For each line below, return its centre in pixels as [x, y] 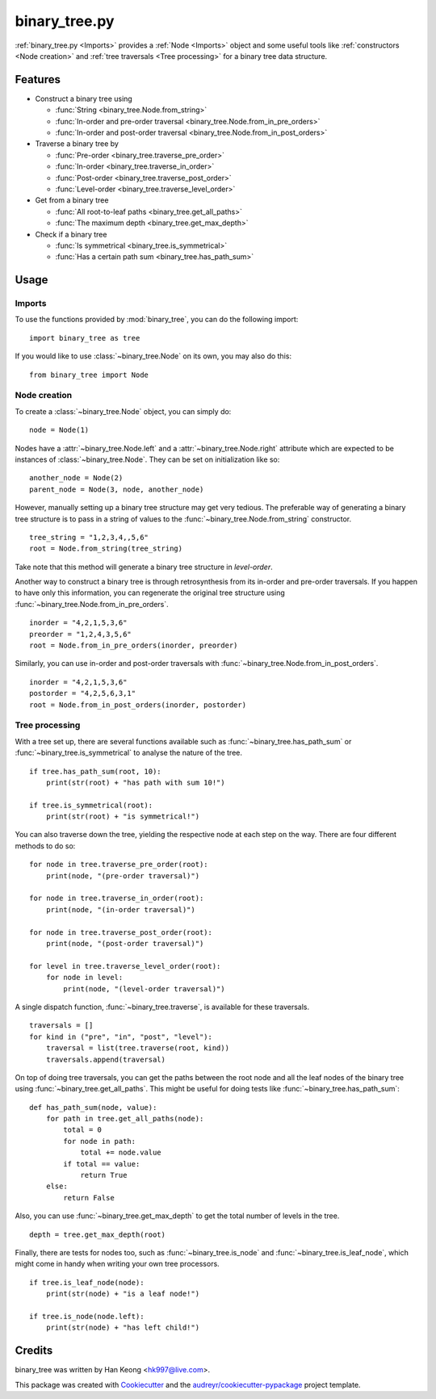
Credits [34, 1351]
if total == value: [102, 1164]
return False [89, 1198]
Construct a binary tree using [84, 98]
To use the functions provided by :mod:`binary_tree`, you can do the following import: [157, 320]
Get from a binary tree [72, 200]
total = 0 [83, 1130]
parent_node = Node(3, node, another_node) [117, 489]
